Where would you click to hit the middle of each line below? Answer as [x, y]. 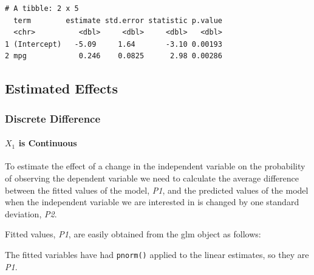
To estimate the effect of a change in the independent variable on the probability [155, 166]
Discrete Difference [53, 118]
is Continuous [48, 143]
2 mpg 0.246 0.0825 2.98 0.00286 [114, 56]
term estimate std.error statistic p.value [118, 20]
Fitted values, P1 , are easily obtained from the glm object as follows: [133, 234]
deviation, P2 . [31, 213]
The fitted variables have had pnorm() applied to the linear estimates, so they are [157, 254]
